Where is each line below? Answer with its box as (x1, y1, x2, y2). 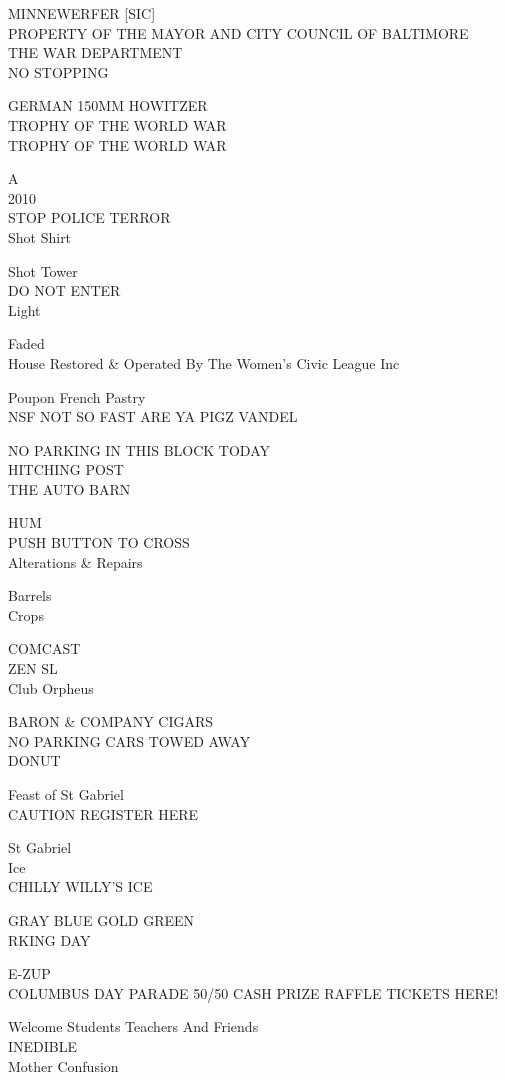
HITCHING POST (8, 459, 124, 480)
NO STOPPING (8, 61, 109, 82)
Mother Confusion (8, 1055, 119, 1076)
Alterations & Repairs (8, 551, 143, 572)
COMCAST (8, 638, 81, 659)
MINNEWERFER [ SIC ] (8, 3, 156, 23)
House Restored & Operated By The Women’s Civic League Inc (8, 352, 400, 373)
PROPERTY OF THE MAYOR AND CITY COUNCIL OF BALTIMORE (8, 22, 469, 43)
